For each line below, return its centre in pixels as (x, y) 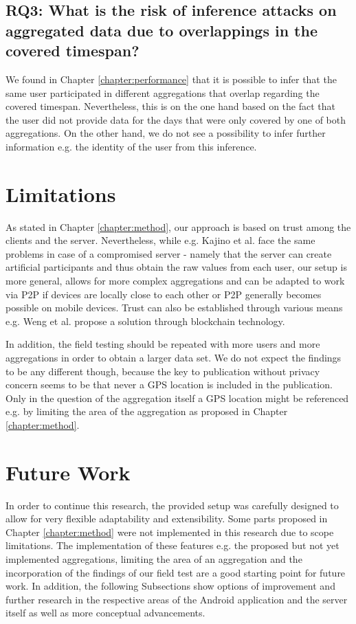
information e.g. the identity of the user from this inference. (131, 146)
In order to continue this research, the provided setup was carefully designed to (172, 505)
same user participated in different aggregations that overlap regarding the (163, 92)
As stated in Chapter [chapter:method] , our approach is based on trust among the (178, 226)
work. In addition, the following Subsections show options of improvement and (170, 586)
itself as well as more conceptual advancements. (105, 613)
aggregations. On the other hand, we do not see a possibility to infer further (166, 133)
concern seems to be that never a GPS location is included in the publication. (169, 385)
